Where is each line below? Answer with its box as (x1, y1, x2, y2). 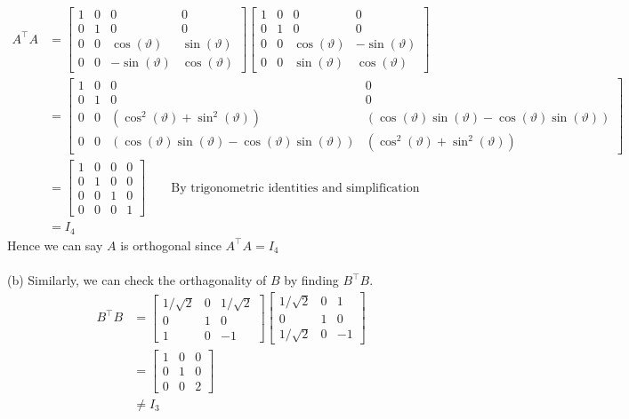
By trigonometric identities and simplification (171, 181, 420, 194)
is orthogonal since (120, 235, 222, 254)
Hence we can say (7, 235, 103, 254)
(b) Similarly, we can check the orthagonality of (7, 271, 267, 289)
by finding (284, 271, 339, 289)
